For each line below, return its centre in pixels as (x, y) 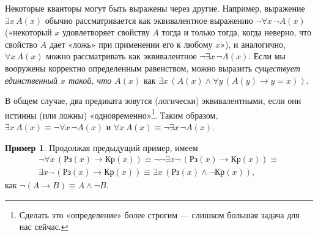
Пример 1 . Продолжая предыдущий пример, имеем (102, 147)
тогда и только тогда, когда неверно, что (236, 32)
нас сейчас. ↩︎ (44, 227)
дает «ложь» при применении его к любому (131, 44)
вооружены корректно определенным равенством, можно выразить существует (153, 68)
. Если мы (267, 56)
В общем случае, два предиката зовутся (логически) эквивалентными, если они (153, 101)
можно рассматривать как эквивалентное (121, 56)
